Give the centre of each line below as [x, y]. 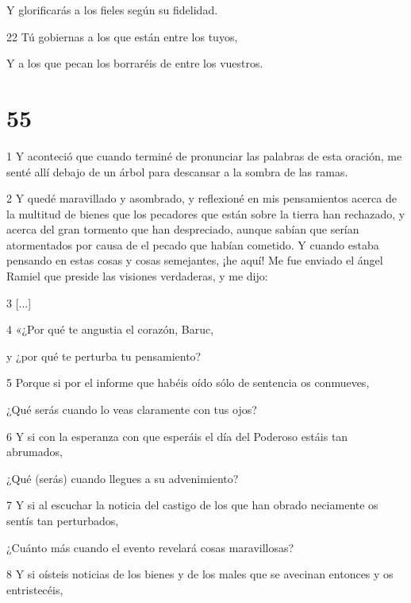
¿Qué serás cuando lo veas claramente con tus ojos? [132, 410]
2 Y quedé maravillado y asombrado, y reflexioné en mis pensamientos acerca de [202, 198]
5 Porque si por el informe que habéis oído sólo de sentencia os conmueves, [188, 383]
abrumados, [35, 452]
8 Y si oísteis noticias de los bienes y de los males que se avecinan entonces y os [200, 574]
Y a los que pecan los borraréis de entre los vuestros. [135, 63]
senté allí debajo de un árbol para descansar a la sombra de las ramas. [177, 171]
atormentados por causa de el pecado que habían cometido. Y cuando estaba [193, 244]
